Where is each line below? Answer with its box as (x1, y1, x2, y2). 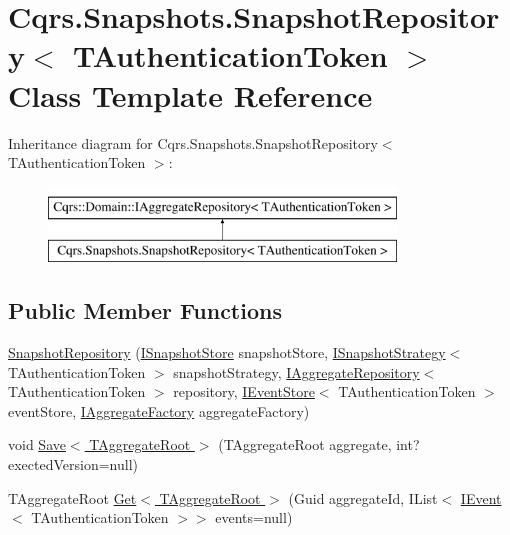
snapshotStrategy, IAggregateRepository (173, 361, 420, 382)
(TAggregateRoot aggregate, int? (218, 434, 420, 455)
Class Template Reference (8, 74, 373, 115)
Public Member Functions (8, 295, 282, 326)
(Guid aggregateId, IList (288, 487, 438, 508)
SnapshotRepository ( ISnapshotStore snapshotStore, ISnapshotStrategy (8, 342, 446, 363)
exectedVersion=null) (8, 454, 139, 475)
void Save (8, 434, 66, 455)
